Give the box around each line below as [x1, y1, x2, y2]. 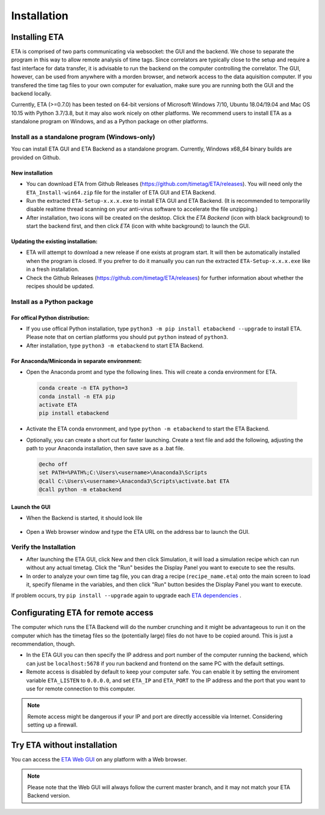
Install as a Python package [11, 297, 93, 306]
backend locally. [11, 90, 52, 98]
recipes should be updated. [26, 283, 94, 290]
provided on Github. [11, 153, 61, 161]
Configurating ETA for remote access [11, 608, 153, 618]
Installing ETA [11, 32, 64, 42]
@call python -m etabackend [39, 486, 122, 493]
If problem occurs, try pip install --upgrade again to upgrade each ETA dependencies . [11, 592, 242, 599]
